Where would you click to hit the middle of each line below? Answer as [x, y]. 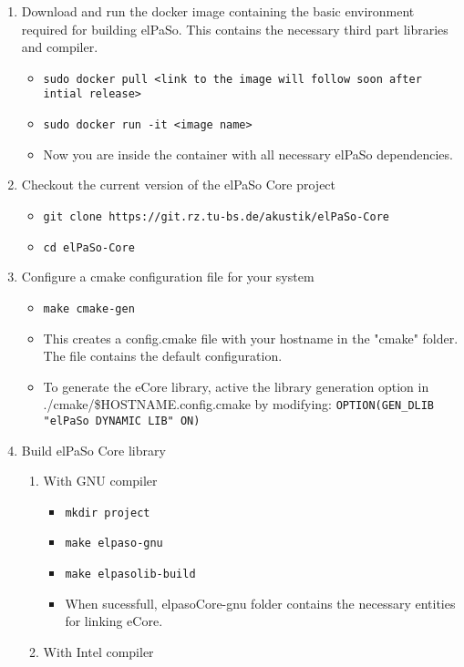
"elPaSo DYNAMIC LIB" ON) [122, 421]
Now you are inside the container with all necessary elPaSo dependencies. [248, 154]
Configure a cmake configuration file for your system [168, 277]
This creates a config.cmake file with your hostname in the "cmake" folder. [251, 338]
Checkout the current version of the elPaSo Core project [179, 185]
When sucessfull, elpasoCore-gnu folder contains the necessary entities [260, 603]
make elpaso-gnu [114, 544]
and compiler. [60, 47]
